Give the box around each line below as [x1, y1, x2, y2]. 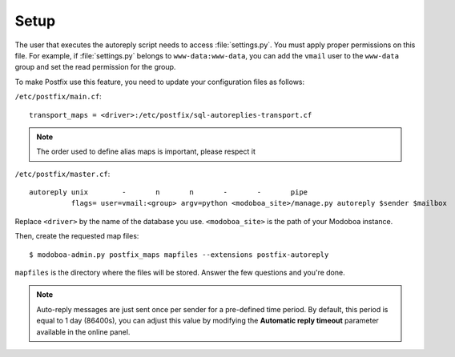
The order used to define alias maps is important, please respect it [36, 146, 256, 156]
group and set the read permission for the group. [14, 62, 176, 72]
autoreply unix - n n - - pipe [29, 188, 308, 197]
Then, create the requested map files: [14, 231, 139, 241]
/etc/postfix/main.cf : [14, 92, 102, 102]
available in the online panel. [36, 327, 131, 336]
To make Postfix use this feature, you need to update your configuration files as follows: [14, 77, 305, 86]
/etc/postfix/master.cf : [14, 169, 111, 178]
